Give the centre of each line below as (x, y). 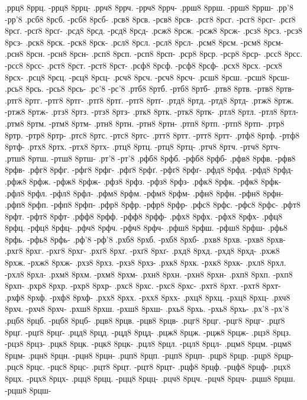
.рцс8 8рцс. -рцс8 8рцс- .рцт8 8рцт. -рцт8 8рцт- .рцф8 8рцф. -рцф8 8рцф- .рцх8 (148, 367)
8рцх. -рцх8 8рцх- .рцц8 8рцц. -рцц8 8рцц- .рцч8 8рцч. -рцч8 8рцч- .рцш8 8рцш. (150, 378)
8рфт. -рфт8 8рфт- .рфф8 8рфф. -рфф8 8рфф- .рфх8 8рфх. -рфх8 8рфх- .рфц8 (144, 216)
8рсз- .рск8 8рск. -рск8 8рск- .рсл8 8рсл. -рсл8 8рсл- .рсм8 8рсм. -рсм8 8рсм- (144, 42)
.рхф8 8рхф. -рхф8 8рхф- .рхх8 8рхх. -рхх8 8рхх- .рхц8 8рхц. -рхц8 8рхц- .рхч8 (148, 297)
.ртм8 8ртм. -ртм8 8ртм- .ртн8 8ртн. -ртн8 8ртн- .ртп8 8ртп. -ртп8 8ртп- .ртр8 (145, 123)
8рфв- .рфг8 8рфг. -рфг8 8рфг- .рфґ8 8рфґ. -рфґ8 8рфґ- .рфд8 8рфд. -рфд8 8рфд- (149, 170)
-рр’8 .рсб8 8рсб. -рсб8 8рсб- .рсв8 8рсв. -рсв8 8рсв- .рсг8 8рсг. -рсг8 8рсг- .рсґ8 (150, 19)
